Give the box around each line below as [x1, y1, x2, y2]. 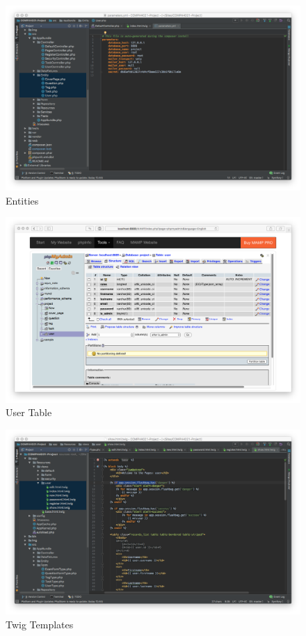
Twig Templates [6, 617, 74, 631]
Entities [6, 193, 39, 207]
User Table [6, 405, 52, 420]
